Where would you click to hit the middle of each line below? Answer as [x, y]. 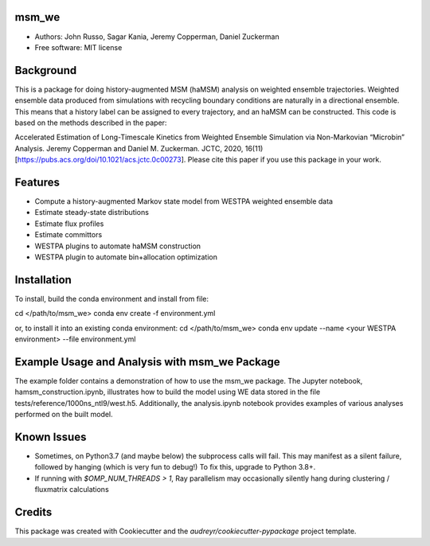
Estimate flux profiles [69, 224]
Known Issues [51, 437]
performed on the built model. [64, 415]
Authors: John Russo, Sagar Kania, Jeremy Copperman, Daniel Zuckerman [157, 37]
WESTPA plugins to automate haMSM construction [118, 246]
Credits [33, 512]
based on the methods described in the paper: [91, 123]
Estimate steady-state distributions [92, 213]
